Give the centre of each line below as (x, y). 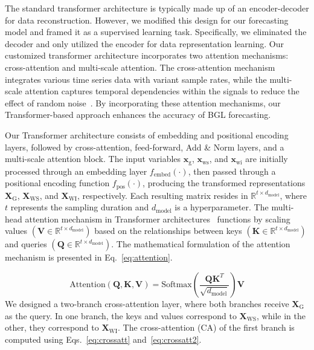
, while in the (281, 315)
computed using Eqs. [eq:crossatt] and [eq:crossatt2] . (103, 339)
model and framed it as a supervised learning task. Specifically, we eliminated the (156, 32)
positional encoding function (57, 183)
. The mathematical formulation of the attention (201, 244)
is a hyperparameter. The (222, 207)
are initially (267, 159)
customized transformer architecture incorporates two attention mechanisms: (147, 55)
